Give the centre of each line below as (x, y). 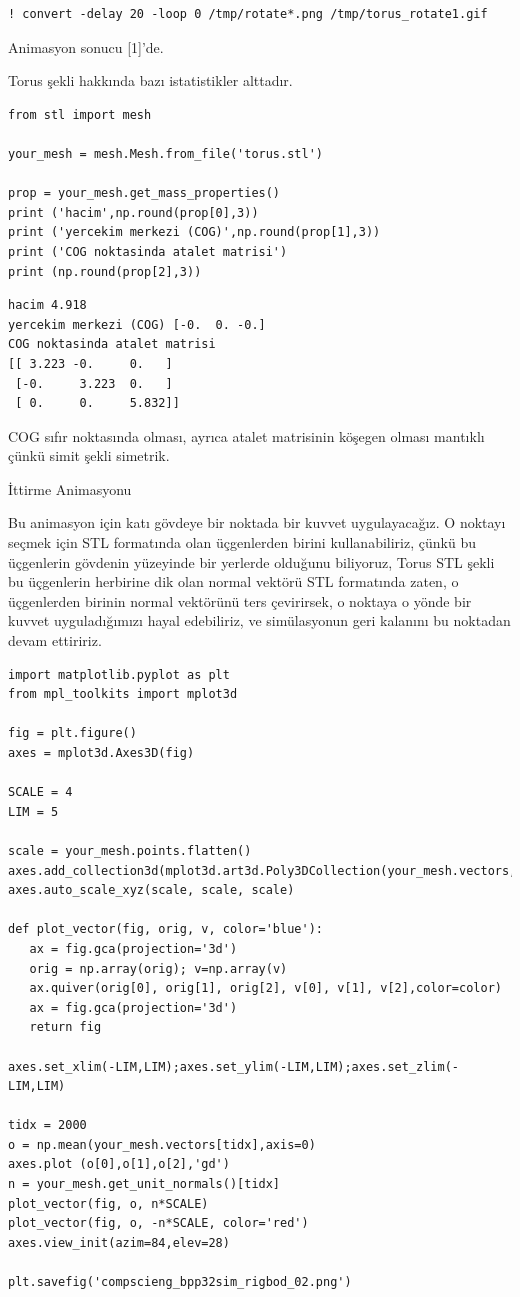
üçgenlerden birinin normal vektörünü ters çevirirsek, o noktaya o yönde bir (240, 600)
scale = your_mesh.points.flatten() (130, 850)
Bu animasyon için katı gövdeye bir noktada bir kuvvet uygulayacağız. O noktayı (257, 522)
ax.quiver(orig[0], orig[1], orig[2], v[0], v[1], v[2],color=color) (265, 988)
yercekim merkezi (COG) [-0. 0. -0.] (137, 324)
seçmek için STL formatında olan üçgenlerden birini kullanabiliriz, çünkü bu (242, 542)
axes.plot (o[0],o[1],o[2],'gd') (119, 1164)
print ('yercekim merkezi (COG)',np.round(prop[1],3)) (194, 232)
